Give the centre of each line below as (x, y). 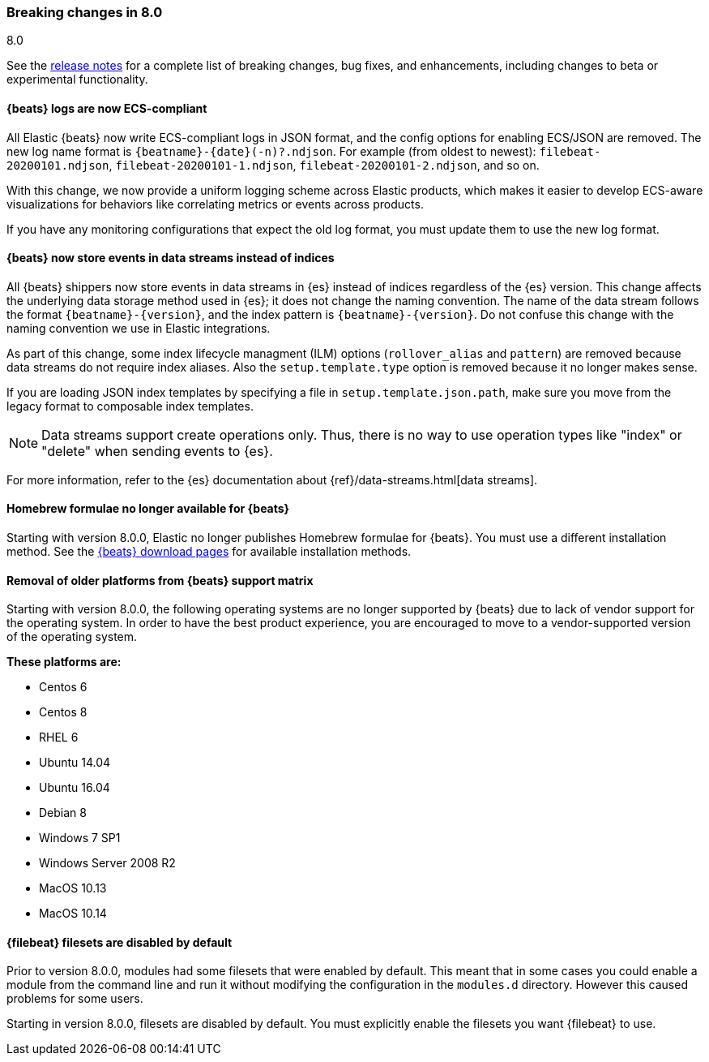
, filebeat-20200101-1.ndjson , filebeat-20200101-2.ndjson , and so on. (324, 165)
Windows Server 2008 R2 (107, 863)
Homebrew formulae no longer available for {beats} (148, 509)
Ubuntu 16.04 (75, 788)
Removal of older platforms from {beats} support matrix (160, 580)
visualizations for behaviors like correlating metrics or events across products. (215, 204)
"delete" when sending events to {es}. (157, 451)
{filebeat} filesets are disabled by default (120, 942)
